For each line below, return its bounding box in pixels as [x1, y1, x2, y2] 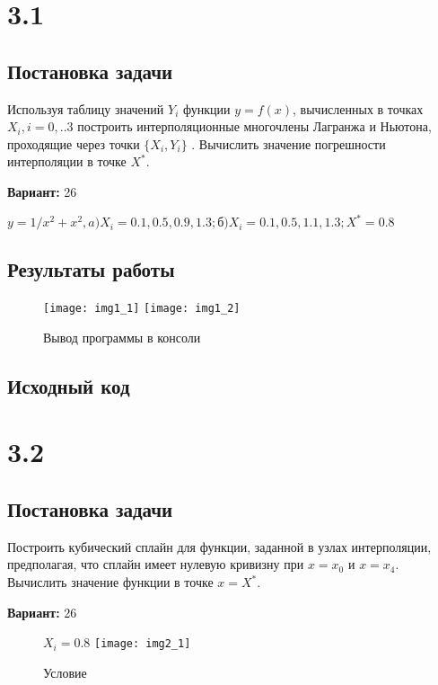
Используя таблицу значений [7, 99, 164, 118]
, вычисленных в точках [293, 99, 424, 118]
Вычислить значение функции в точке [7, 573, 214, 592]
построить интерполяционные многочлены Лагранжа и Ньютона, [77, 117, 432, 136]
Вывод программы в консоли [43, 327, 201, 346]
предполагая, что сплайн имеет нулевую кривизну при [7, 555, 304, 574]
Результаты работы [7, 255, 175, 283]
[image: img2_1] [94, 637, 191, 651]
